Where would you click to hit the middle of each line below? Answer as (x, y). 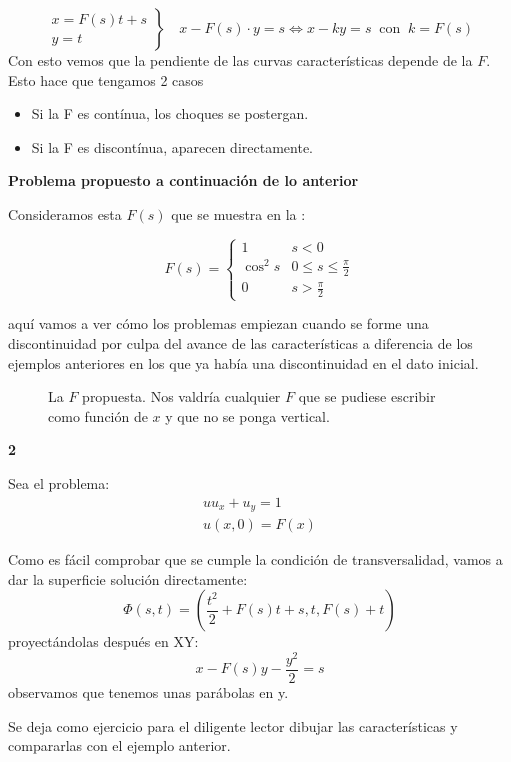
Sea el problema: (59, 482)
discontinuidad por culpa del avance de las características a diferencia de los (240, 343)
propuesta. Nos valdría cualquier (181, 396)
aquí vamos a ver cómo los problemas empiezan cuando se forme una (218, 323)
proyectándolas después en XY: (103, 641)
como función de (98, 415)
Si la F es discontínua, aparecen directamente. (172, 146)
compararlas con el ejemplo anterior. (119, 745)
